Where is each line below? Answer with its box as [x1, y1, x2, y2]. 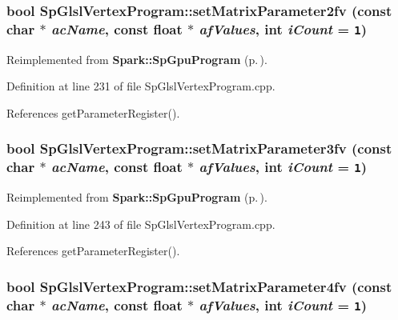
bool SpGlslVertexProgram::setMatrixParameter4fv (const [6, 276, 392, 296]
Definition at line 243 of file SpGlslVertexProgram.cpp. [6, 215, 275, 232]
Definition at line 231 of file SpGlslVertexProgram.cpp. [6, 78, 275, 94]
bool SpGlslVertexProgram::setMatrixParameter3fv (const [6, 138, 392, 158]
